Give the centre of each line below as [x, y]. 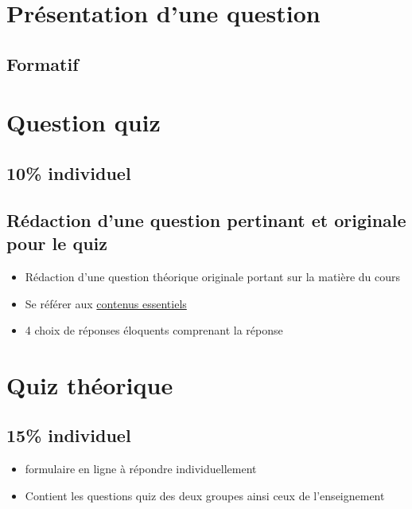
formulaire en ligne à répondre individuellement [141, 469]
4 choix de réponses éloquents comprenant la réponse [154, 330]
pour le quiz [57, 243]
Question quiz [84, 122]
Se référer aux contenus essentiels [106, 303]
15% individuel [69, 435]
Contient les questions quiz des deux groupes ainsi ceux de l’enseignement [205, 495]
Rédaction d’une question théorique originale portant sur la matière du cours [213, 276]
